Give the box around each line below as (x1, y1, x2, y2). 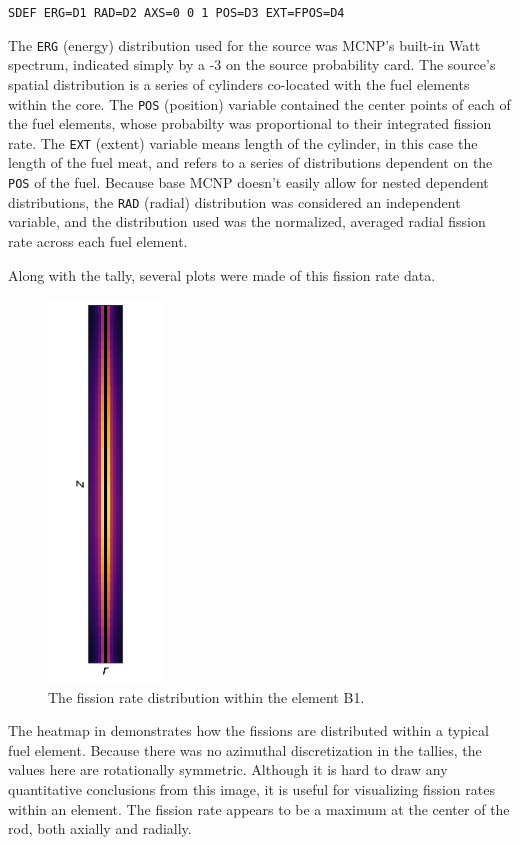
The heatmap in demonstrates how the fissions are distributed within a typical (8, 720, 489, 741)
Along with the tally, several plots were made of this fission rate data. (8, 264, 436, 285)
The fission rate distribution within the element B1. (48, 686, 365, 707)
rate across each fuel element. (8, 230, 188, 251)
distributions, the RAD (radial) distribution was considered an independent (8, 191, 461, 212)
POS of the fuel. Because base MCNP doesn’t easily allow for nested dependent (8, 172, 489, 192)
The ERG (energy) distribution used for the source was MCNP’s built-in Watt (8, 34, 481, 55)
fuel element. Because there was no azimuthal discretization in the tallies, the (8, 739, 482, 760)
